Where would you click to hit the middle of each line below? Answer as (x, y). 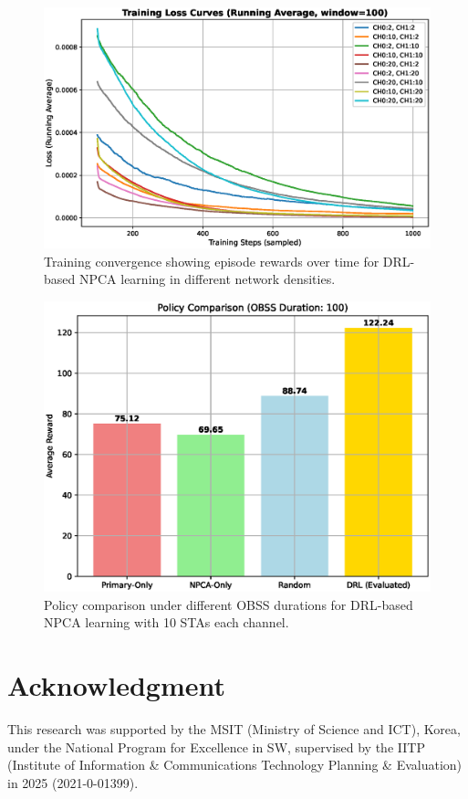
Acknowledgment (116, 685)
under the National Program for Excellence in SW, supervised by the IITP (216, 746)
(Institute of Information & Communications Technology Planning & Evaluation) (235, 765)
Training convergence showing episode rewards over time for (212, 261)
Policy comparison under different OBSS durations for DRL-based (229, 604)
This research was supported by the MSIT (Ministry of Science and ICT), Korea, (234, 729)
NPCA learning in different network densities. (207, 279)
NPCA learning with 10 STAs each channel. (166, 622)
